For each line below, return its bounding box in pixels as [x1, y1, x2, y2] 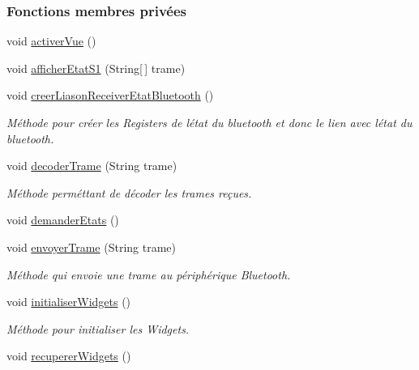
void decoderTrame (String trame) [6, 157, 177, 174]
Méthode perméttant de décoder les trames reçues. [6, 184, 252, 201]
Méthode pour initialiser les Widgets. [6, 320, 190, 337]
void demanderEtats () [6, 211, 119, 228]
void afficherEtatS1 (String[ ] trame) [6, 59, 186, 76]
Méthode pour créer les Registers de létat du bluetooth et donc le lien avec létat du [6, 114, 413, 130]
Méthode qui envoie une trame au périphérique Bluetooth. [6, 266, 291, 283]
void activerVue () [6, 32, 96, 49]
